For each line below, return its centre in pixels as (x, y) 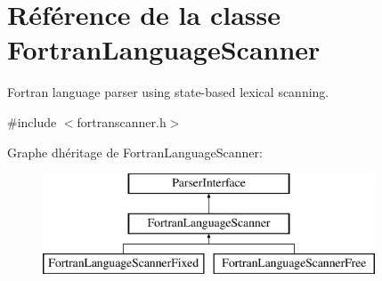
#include (32, 121)
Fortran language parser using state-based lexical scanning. (168, 92)
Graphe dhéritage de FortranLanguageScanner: (135, 152)
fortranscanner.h (122, 121)
